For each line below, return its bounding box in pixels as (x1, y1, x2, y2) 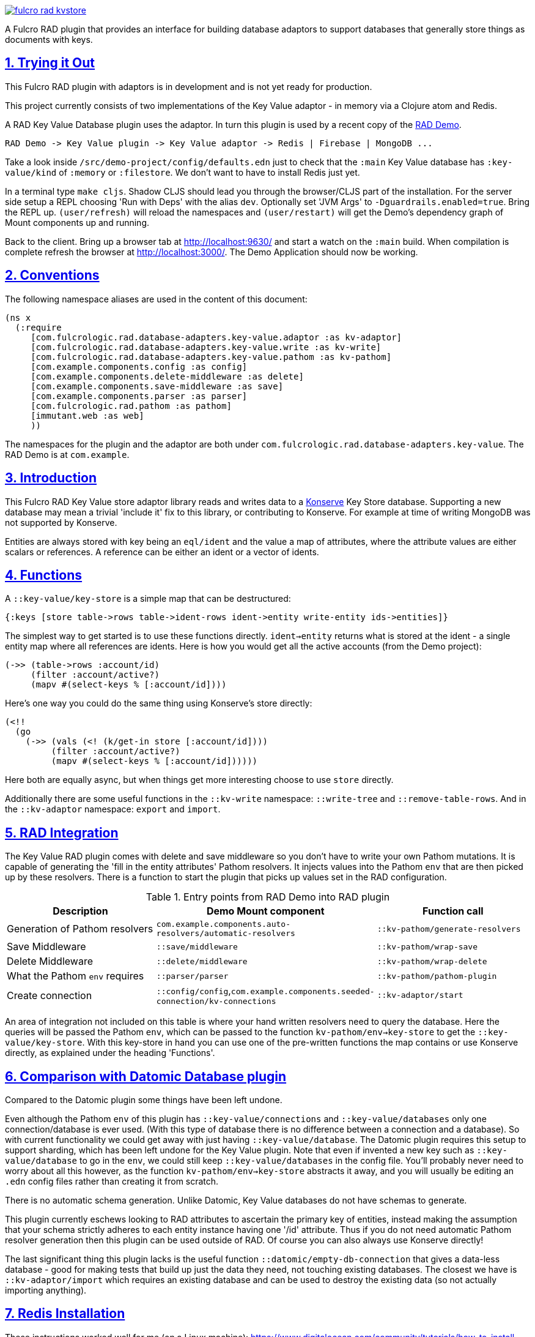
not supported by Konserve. (5, 517, 117, 528)
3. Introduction (5, 470, 97, 486)
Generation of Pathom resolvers (7, 923, 153, 935)
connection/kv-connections (156, 997, 276, 1006)
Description (53, 905, 108, 918)
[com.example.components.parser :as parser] (31, 391, 248, 401)
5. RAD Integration (5, 825, 119, 841)
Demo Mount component (206, 905, 325, 918)
